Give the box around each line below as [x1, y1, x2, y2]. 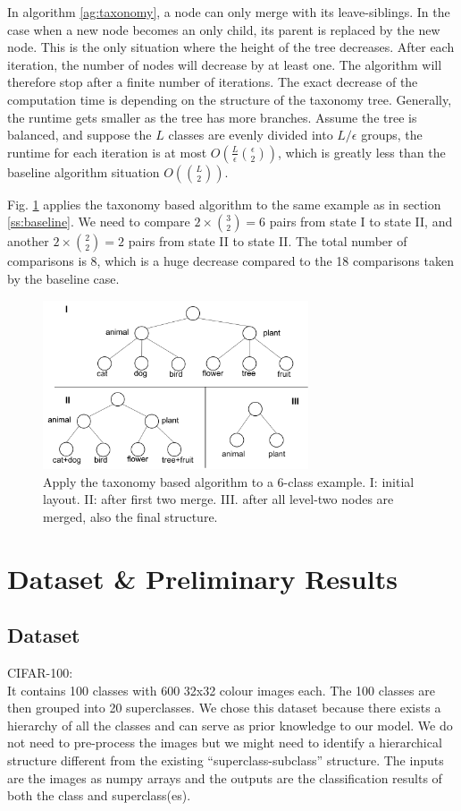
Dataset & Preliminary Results [7, 559, 398, 596]
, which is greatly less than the [277, 142, 446, 161]
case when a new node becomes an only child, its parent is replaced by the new [7, 20, 440, 38]
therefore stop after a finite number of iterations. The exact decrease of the [7, 73, 418, 91]
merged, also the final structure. [43, 507, 218, 525]
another [7, 232, 49, 251]
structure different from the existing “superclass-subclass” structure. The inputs [7, 750, 444, 769]
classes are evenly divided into [168, 125, 333, 144]
